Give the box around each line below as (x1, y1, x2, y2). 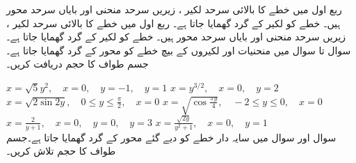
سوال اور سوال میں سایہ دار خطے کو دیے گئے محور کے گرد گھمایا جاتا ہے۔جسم (6, 130, 337, 144)
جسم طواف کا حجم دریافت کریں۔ (6, 56, 149, 71)
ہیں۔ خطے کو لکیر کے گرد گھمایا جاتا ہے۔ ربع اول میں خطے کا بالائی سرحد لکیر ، (6, 15, 341, 30)
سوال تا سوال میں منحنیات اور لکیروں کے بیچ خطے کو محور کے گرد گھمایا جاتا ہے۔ (6, 42, 351, 57)
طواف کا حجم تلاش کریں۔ (6, 143, 116, 158)
